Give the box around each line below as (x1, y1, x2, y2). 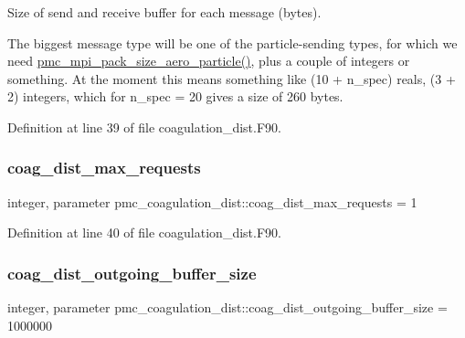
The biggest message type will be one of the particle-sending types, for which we (7, 33, 458, 52)
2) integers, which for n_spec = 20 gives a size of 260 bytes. (7, 87, 343, 106)
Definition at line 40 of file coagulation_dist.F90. (7, 223, 281, 242)
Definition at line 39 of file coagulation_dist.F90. (7, 117, 281, 136)
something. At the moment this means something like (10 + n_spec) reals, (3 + (7, 69, 456, 88)
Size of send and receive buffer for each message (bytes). (7, 3, 322, 21)
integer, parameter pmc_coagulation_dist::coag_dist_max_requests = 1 (7, 192, 417, 211)
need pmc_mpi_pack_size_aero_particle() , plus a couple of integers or (7, 51, 410, 70)
